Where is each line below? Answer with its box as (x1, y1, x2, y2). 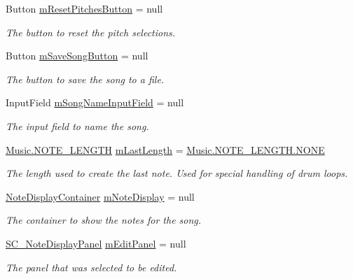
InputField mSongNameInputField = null (6, 95, 184, 110)
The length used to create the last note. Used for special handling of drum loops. (6, 166, 348, 180)
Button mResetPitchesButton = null (6, 1, 163, 15)
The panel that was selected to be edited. (6, 259, 177, 274)
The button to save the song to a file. (6, 71, 165, 86)
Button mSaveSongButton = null (6, 48, 148, 63)
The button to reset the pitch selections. (6, 24, 176, 39)
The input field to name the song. (6, 118, 149, 133)
